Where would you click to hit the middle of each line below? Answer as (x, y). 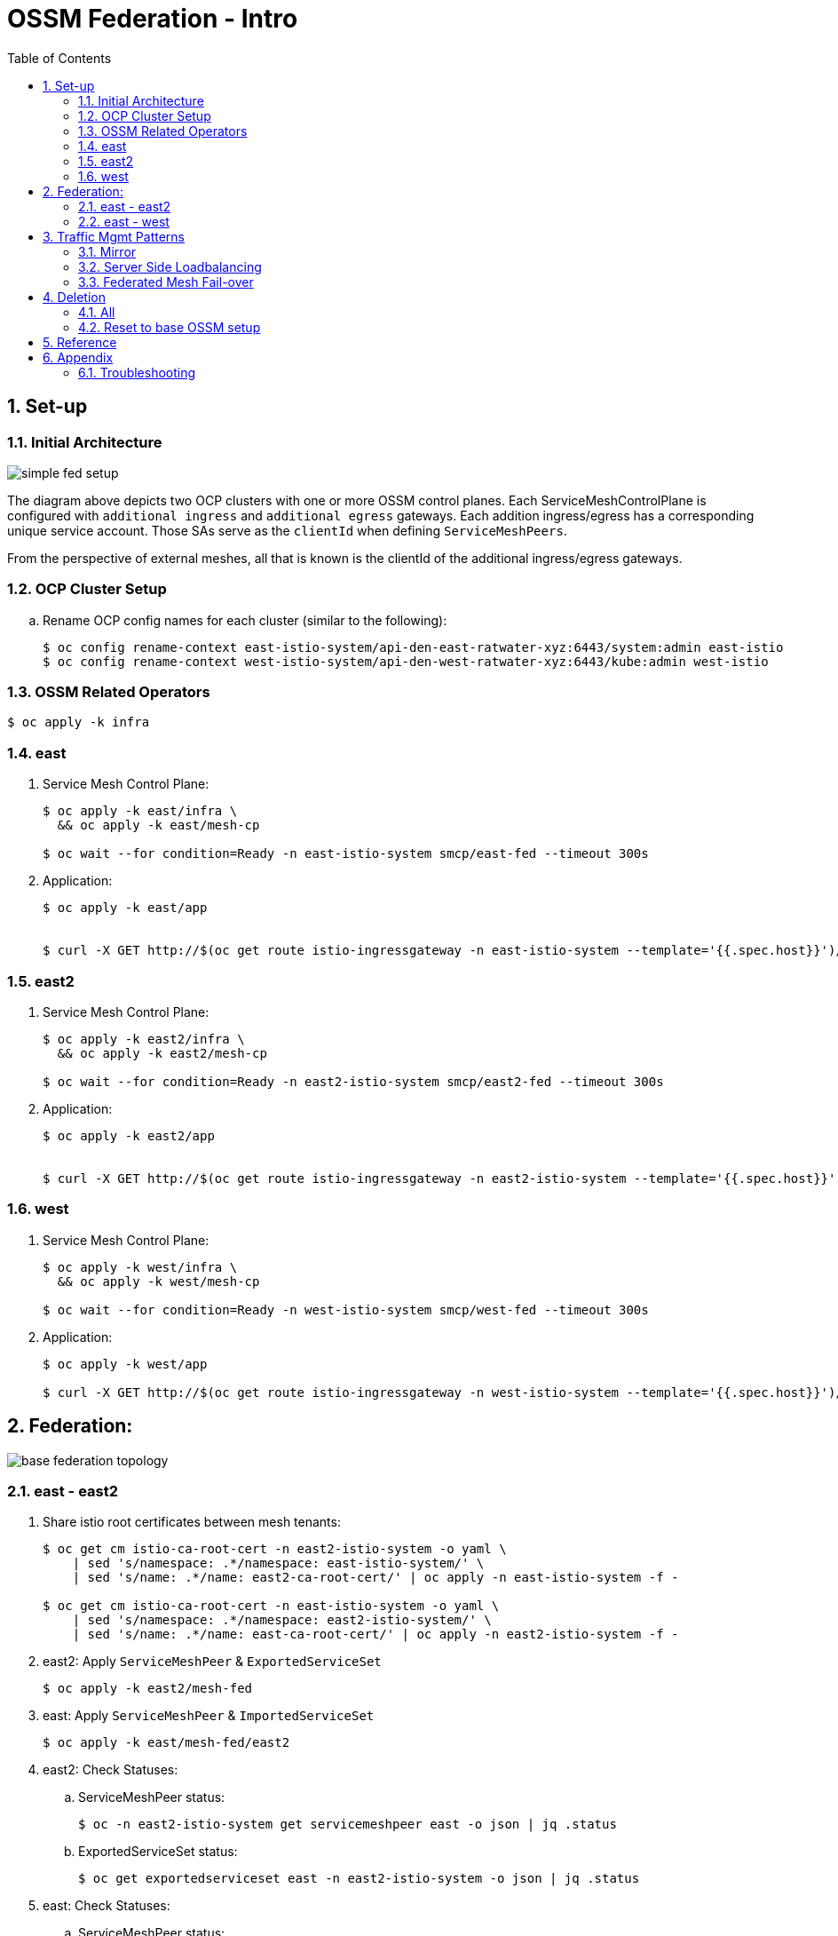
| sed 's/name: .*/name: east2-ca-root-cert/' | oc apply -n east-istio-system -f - (376, 1578)
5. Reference (80, 342)
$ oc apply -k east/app (125, 908)
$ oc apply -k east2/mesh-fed (148, 1689)
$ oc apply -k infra (79, 722)
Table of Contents (59, 58)
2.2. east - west (124, 221)
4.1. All (97, 312)
